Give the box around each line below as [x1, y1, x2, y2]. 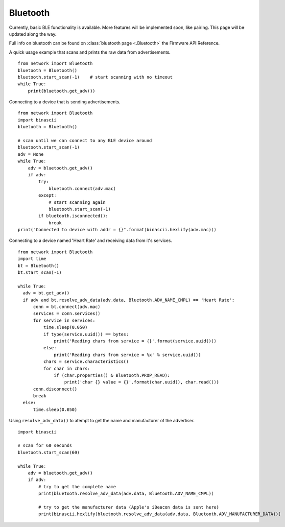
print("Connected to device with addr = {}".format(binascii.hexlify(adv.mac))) [18, 227, 217, 233]
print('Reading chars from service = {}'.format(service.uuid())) [54, 338, 217, 344]
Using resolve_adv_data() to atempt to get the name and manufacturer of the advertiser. [9, 418, 195, 424]
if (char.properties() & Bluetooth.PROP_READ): [54, 372, 170, 378]
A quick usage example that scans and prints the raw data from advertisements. [9, 49, 171, 55]
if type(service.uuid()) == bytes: [43, 331, 129, 337]
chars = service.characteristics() [43, 359, 129, 364]
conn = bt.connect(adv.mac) [33, 304, 100, 310]
